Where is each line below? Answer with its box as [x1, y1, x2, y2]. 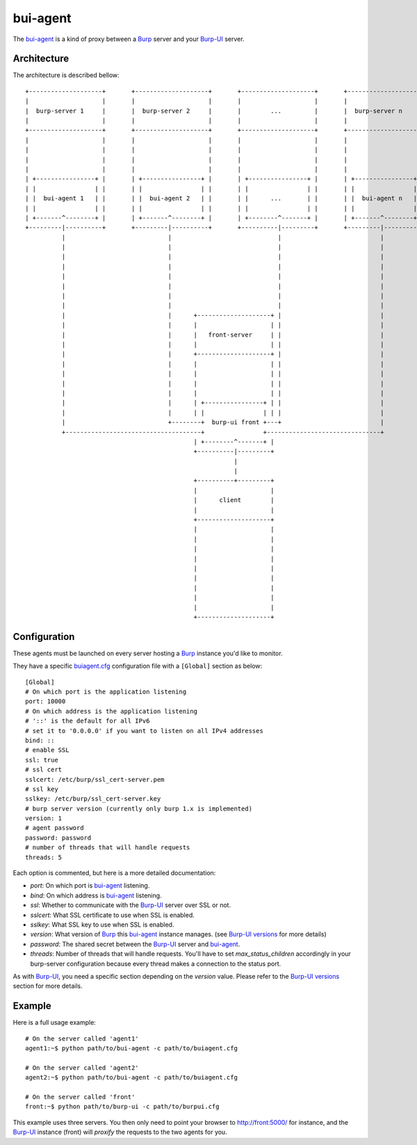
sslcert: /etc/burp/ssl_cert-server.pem [25, 776, 165, 783]
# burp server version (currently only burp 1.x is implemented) [25, 804, 253, 812]
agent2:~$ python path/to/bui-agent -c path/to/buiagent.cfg [25, 1073, 238, 1082]
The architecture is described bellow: [13, 71, 120, 79]
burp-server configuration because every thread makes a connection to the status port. [30, 959, 281, 968]
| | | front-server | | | [61, 330, 385, 339]
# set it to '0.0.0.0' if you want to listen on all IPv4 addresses [25, 727, 263, 735]
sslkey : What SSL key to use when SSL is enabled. [30, 920, 174, 929]
